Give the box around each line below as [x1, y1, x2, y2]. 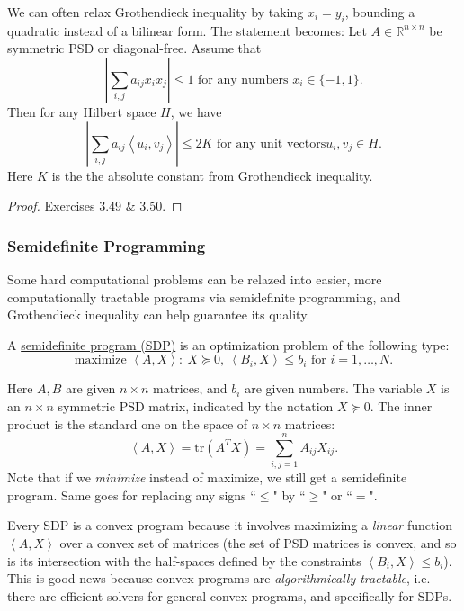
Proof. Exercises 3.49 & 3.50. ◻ [7, 196, 183, 215]
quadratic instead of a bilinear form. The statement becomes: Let [7, 21, 367, 40]
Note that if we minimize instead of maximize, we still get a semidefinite [7, 468, 407, 487]
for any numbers [198, 73, 289, 86]
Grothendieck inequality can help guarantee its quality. [7, 305, 310, 324]
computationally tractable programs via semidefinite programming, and [7, 287, 401, 306]
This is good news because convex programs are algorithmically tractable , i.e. [7, 569, 431, 588]
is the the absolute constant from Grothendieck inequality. [51, 166, 373, 184]
